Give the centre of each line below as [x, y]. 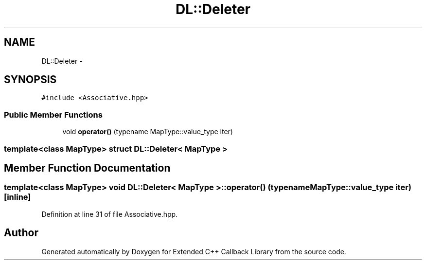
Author [21, 233]
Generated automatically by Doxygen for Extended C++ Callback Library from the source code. [194, 251]
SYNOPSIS [30, 80]
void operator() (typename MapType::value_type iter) [148, 132]
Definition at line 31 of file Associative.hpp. [110, 214]
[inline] [18, 197]
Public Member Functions [53, 114]
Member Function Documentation [87, 168]
